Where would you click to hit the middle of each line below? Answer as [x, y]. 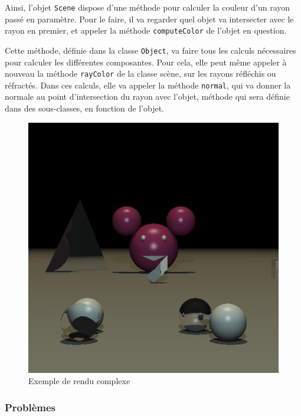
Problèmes [30, 407]
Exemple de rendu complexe [79, 381]
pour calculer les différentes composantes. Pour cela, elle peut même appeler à [146, 62]
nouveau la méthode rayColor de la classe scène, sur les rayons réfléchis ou [140, 73]
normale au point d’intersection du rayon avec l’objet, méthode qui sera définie [147, 96]
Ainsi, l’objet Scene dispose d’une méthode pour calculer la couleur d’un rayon [148, 7]
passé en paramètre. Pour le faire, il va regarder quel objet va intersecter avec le [149, 19]
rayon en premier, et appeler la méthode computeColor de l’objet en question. [146, 30]
